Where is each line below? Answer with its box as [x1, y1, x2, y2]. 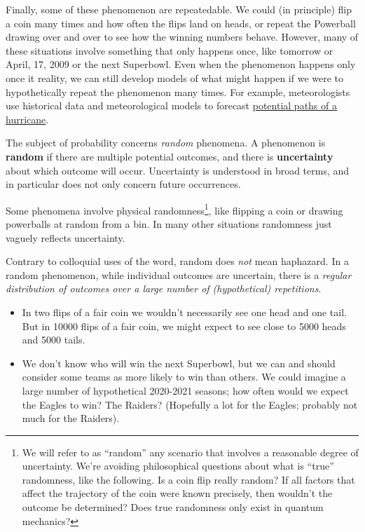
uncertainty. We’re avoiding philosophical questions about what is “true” [22, 458, 334, 473]
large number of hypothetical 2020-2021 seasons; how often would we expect [22, 383, 349, 397]
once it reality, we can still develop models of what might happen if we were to [6, 70, 344, 85]
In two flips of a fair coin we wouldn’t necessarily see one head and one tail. [22, 304, 347, 319]
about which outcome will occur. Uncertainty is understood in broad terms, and [6, 163, 350, 177]
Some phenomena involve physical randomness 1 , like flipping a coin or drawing [6, 200, 343, 217]
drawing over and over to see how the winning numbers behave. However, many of [6, 29, 359, 44]
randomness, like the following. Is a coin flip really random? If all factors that [22, 472, 355, 486]
